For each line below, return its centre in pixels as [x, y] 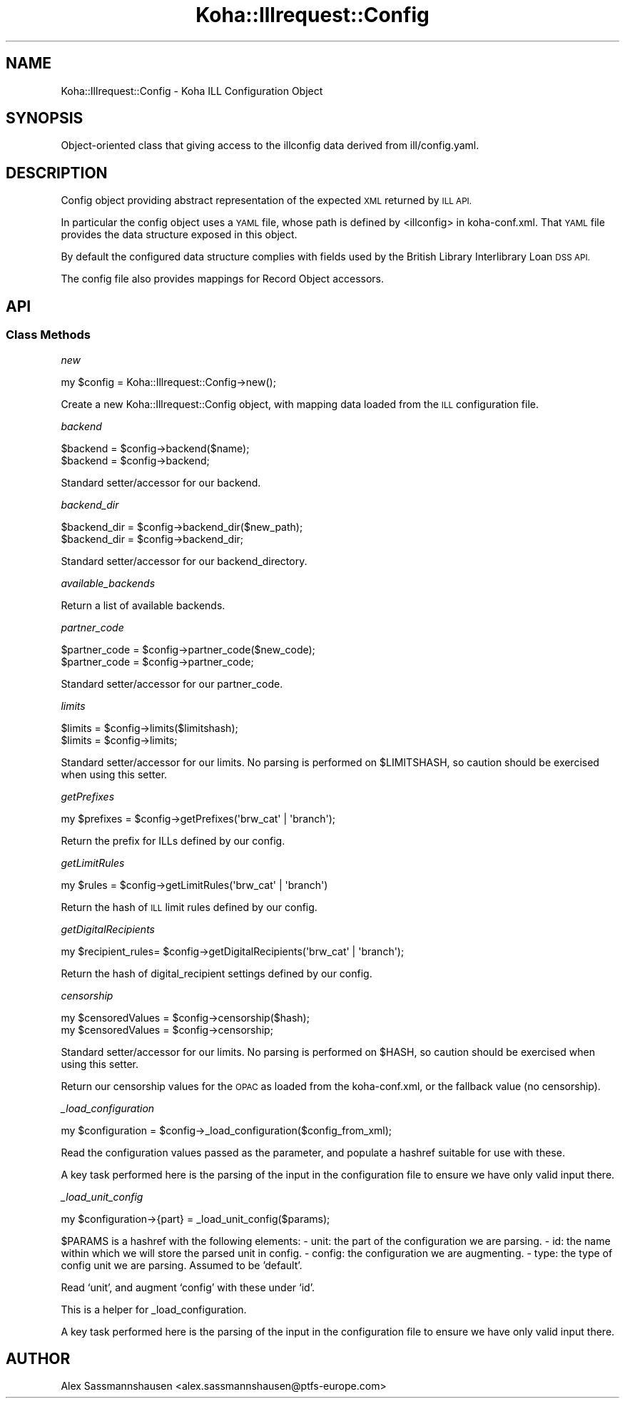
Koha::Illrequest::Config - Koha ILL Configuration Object [192, 91]
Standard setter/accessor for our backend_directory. [184, 561]
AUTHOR [38, 1358]
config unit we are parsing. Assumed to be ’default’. [182, 1265]
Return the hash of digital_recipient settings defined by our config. [217, 973]
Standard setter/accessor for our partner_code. [172, 683]
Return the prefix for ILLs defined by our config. [173, 840]
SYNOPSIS [45, 118]
